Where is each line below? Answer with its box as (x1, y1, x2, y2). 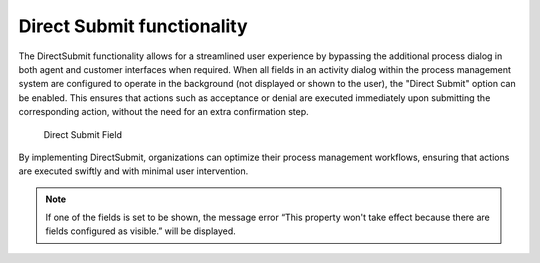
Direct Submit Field (43, 128, 122, 140)
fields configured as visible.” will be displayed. (45, 225, 237, 237)
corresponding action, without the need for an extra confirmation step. (18, 106, 309, 118)
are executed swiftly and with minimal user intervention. (18, 165, 249, 177)
